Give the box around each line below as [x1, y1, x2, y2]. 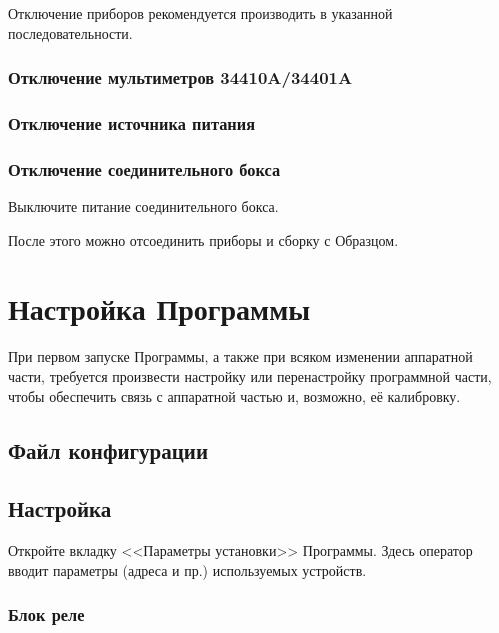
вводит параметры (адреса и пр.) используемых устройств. [8, 559, 367, 580]
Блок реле [8, 602, 85, 627]
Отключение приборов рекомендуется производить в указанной [8, 3, 393, 23]
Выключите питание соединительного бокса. [8, 196, 279, 217]
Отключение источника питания [8, 110, 256, 135]
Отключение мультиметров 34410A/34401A [8, 65, 353, 90]
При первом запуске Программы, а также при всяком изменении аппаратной [8, 346, 473, 367]
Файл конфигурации [8, 434, 209, 465]
